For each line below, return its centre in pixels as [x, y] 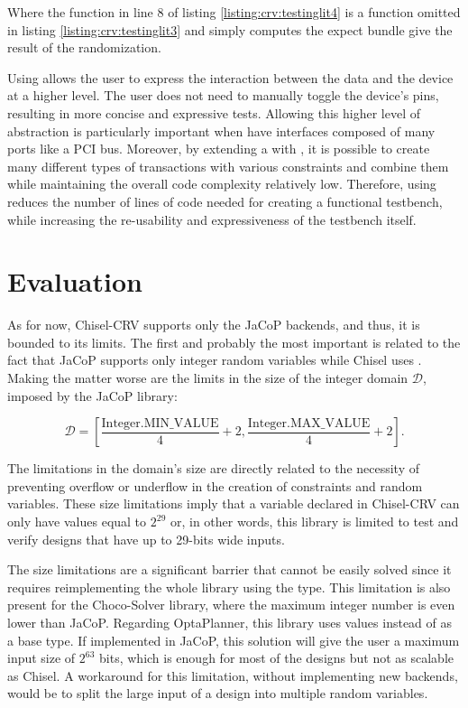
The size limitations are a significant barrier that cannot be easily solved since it [229, 569]
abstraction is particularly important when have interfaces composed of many [221, 130]
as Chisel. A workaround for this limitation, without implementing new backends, [233, 675]
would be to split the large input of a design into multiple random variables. [218, 693]
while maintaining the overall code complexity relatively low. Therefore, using [222, 184]
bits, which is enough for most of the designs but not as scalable [277, 658]
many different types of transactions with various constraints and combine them [228, 166]
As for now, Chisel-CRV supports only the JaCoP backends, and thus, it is [214, 325]
